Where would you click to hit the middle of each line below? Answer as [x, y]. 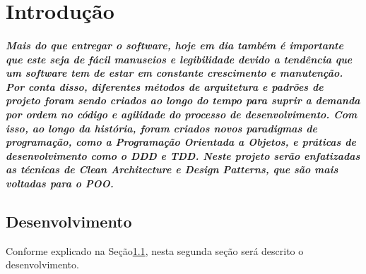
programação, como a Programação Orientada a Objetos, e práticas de [181, 142]
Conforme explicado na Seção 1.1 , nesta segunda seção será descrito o [155, 250]
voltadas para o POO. [60, 183]
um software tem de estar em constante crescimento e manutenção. [175, 73]
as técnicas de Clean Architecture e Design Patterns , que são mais [172, 169]
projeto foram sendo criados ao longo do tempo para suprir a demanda [183, 100]
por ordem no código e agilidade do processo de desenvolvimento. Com [182, 114]
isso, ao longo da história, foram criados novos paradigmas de [161, 128]
